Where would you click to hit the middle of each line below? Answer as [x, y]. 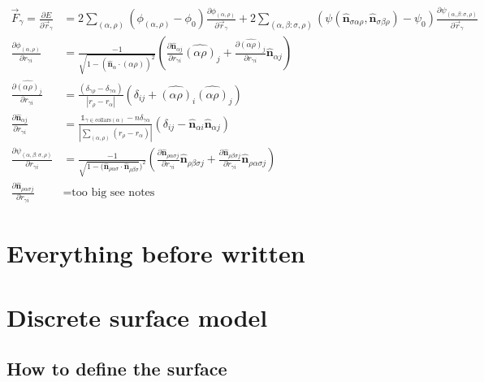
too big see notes [113, 193]
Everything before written [156, 253]
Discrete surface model [137, 317]
